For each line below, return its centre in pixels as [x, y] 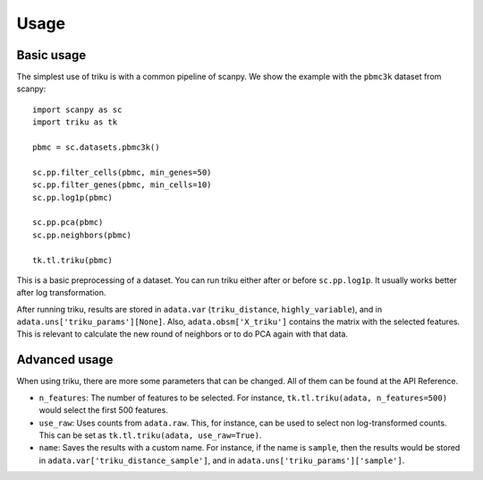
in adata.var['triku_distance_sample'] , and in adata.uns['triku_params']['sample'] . [222, 460]
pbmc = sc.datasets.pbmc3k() [96, 147]
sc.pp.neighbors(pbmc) [82, 235]
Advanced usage [65, 360]
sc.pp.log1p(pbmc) [73, 197]
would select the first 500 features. [104, 410]
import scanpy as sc [77, 109]
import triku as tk [75, 122]
